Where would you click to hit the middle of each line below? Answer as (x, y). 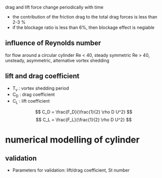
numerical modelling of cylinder (73, 140)
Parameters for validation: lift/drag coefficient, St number (71, 170)
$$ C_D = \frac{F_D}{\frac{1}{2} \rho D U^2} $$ (84, 112)
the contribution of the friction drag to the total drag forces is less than (85, 17)
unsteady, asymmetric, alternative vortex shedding (57, 60)
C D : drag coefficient (33, 95)
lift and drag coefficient (42, 76)
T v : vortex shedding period (41, 89)
